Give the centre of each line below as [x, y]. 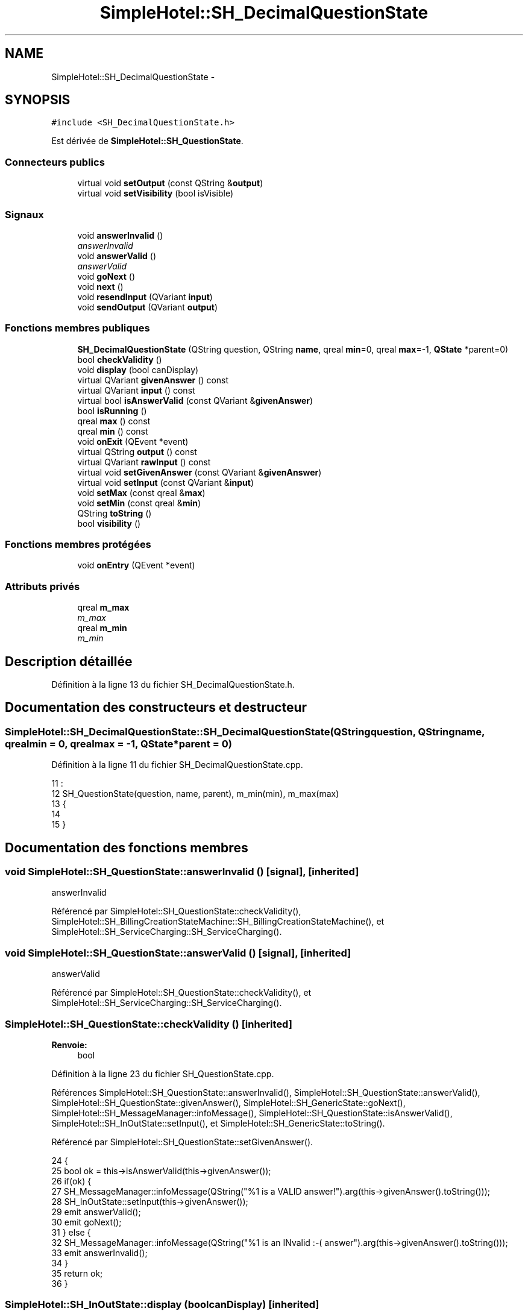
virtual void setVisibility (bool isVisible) [156, 193]
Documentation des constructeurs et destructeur [156, 708]
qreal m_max [103, 608]
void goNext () [106, 276]
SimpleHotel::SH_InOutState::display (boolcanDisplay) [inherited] [162, 1305]
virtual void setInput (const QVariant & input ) [165, 482]
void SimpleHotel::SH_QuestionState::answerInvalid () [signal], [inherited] [182, 872]
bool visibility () [109, 523]
